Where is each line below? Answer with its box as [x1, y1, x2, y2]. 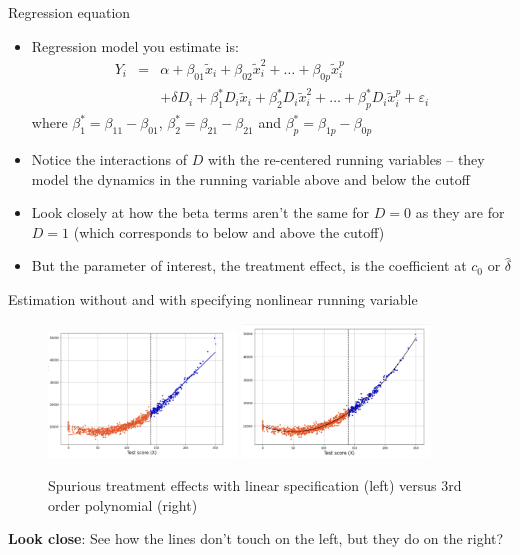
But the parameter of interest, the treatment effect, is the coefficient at [31, 255, 467, 276]
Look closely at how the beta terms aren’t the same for [31, 202, 370, 223]
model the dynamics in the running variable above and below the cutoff [31, 168, 470, 189]
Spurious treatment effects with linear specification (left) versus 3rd [48, 475, 462, 496]
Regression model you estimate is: [31, 35, 239, 56]
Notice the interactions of [31, 149, 188, 170]
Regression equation [8, 2, 131, 22]
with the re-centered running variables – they [207, 149, 485, 170]
